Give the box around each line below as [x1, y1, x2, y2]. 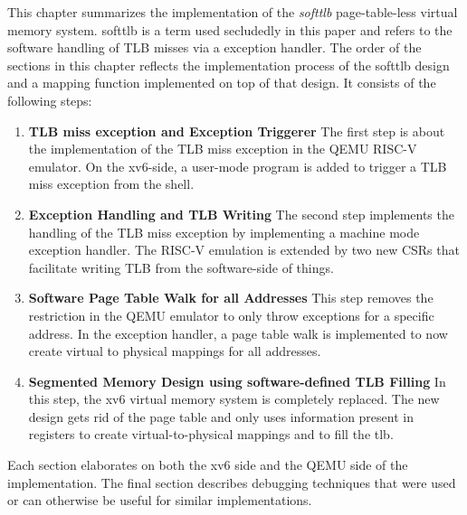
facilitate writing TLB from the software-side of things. [28, 257, 334, 276]
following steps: [7, 90, 92, 109]
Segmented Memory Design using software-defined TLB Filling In [28, 371, 446, 390]
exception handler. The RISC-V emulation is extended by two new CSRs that [28, 240, 460, 259]
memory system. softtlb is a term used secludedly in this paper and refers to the [7, 20, 453, 39]
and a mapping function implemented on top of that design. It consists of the [7, 73, 436, 92]
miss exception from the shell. [28, 174, 195, 193]
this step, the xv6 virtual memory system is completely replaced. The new [28, 389, 440, 408]
